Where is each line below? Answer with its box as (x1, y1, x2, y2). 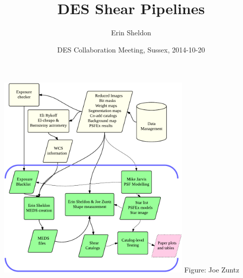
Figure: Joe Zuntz (184, 264, 239, 275)
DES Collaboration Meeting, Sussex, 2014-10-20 (57, 44, 205, 54)
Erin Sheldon (111, 27, 151, 38)
